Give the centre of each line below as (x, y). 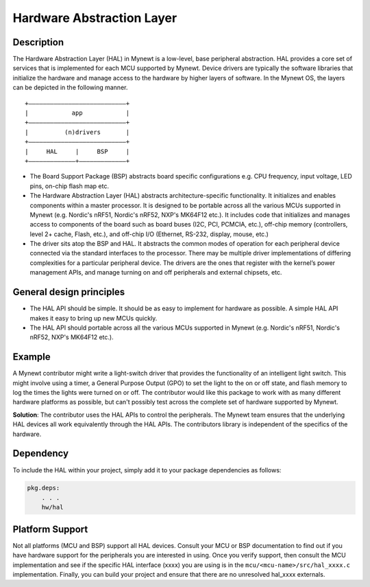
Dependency (40, 453)
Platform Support (50, 529)
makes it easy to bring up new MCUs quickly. (94, 318)
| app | (77, 113)
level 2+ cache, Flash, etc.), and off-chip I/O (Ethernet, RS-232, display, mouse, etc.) (149, 234)
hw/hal (52, 507)
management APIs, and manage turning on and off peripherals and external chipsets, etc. (156, 273)
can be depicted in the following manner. (70, 88)
